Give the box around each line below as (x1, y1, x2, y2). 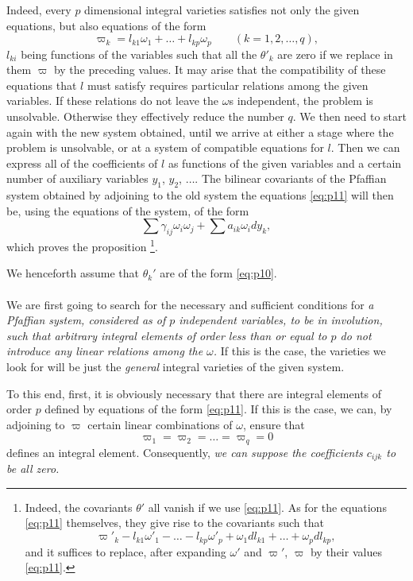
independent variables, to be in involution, (179, 312, 383, 328)
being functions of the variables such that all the (21, 45, 257, 62)
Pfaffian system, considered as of (6, 312, 166, 328)
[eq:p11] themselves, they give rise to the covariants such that (25, 514, 324, 531)
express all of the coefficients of (6, 154, 158, 171)
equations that (6, 76, 77, 93)
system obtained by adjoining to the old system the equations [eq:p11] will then (6, 187, 394, 203)
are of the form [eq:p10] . (160, 265, 277, 281)
